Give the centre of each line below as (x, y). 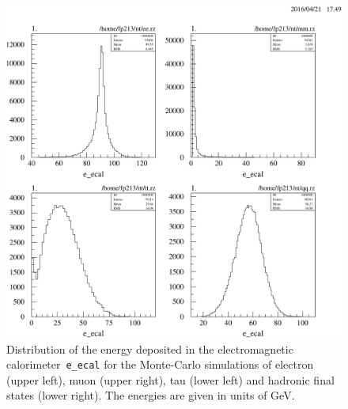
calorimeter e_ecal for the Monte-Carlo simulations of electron (160, 364)
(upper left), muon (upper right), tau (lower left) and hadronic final (170, 379)
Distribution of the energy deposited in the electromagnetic (150, 348)
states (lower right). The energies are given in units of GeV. (151, 395)
